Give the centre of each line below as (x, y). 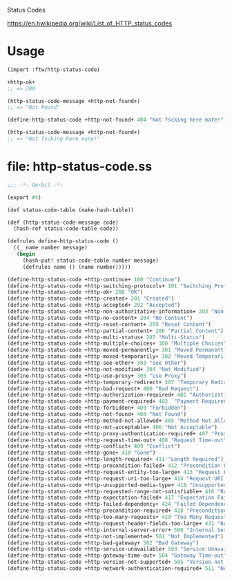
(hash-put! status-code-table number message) (90, 260)
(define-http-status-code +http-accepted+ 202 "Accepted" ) (94, 305)
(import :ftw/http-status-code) (54, 69)
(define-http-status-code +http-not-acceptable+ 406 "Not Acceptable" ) (112, 427)
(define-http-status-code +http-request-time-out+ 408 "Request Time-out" (117, 440)
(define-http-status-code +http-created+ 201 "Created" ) (91, 299)
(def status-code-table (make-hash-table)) (71, 210)
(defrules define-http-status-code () (63, 241)
